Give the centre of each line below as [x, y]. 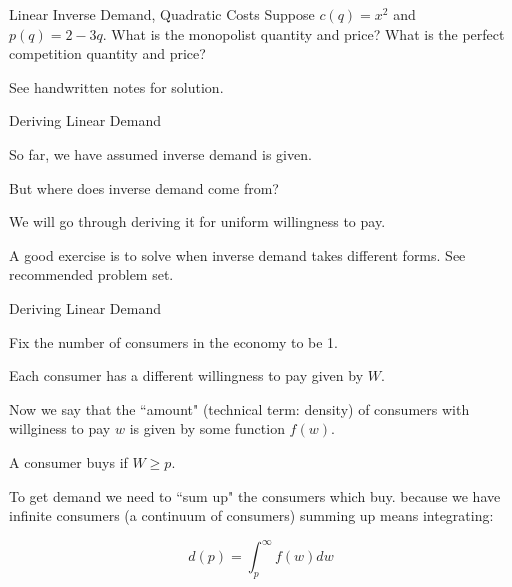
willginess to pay [60, 428]
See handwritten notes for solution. [116, 86]
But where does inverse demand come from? [144, 187]
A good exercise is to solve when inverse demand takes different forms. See [237, 254]
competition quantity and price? [107, 53]
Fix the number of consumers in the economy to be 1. [174, 341]
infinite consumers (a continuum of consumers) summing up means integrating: [251, 515]
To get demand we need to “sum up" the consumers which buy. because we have [255, 495]
